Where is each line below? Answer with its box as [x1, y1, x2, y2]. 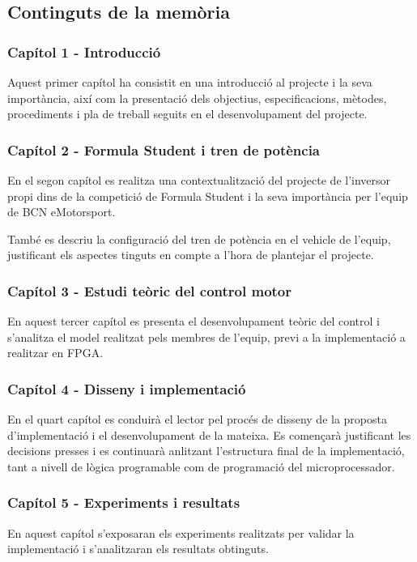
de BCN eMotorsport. [7, 203, 116, 220]
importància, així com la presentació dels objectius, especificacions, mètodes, [7, 89, 387, 106]
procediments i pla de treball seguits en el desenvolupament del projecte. [7, 105, 368, 122]
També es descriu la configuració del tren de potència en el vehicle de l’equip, [7, 230, 391, 247]
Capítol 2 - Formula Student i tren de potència [7, 139, 321, 160]
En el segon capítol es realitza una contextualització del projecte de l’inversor [7, 172, 391, 188]
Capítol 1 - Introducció [7, 41, 161, 62]
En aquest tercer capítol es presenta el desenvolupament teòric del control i [7, 313, 380, 330]
